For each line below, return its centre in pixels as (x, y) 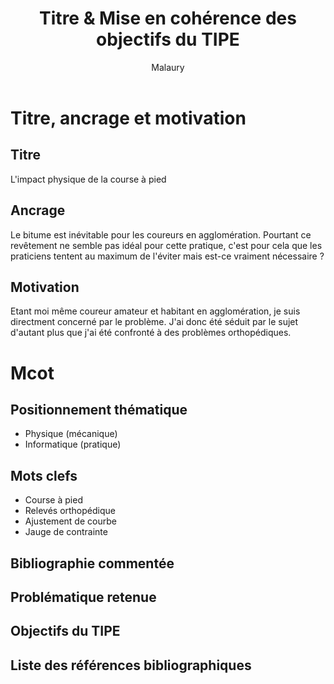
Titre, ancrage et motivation (128, 118)
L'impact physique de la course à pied (88, 179)
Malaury (168, 67)
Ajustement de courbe (70, 521)
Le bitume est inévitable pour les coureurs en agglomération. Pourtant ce (161, 234)
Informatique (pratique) (73, 444)
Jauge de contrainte (66, 532)
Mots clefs (44, 475)
